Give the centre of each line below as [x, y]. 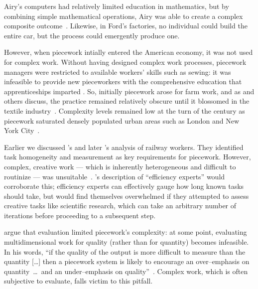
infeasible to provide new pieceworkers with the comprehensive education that [123, 81]
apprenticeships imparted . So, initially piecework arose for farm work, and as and [129, 91]
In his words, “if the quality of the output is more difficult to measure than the [125, 251]
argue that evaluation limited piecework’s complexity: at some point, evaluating [126, 232]
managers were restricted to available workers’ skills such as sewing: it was [118, 72]
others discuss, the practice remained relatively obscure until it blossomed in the [127, 101]
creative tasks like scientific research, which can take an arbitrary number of [120, 206]
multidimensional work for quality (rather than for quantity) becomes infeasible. [127, 242]
